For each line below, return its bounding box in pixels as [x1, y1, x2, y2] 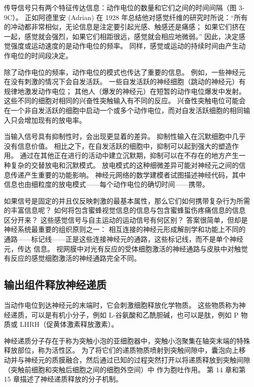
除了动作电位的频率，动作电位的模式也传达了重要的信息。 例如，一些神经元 [4, 67, 246, 77]
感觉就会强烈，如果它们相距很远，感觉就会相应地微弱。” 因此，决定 [24, 31, 239, 41]
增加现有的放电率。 [24, 114, 86, 125]
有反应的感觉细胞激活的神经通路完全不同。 [4, 253, 141, 263]
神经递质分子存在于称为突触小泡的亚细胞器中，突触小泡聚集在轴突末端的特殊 [4, 335, 250, 345]
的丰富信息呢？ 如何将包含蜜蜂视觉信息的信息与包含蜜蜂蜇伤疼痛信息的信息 [4, 205, 246, 215]
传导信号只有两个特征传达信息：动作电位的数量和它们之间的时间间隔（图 [4, 2, 236, 12]
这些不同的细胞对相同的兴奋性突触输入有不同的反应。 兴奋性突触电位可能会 [4, 95, 246, 106]
